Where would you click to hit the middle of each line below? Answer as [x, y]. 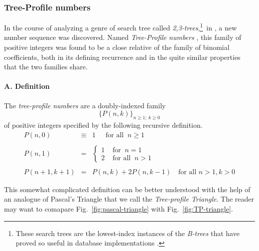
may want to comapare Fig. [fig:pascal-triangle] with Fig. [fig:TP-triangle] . [119, 208]
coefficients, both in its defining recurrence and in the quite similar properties [122, 57]
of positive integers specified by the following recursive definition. [103, 125]
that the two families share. [46, 67]
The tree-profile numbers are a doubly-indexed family [85, 105]
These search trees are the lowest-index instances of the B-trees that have [128, 233]
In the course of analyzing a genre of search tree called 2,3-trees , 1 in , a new [120, 27]
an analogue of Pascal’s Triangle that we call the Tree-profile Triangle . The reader [129, 199]
